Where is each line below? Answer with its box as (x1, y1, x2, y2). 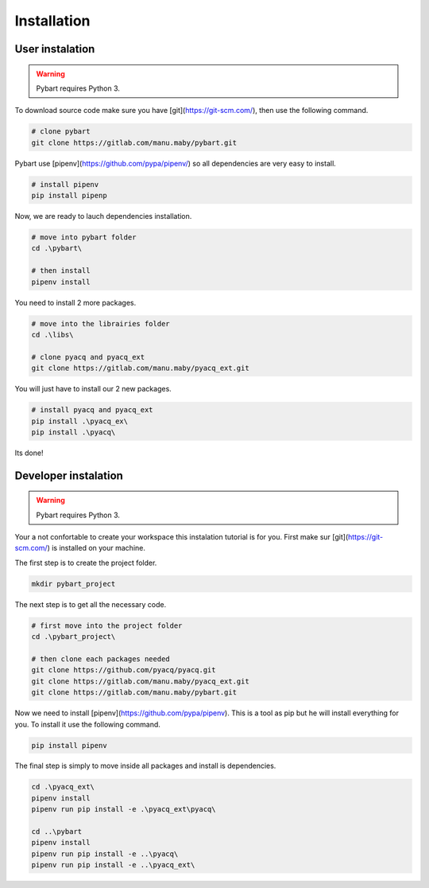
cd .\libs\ (31, 330, 74, 339)
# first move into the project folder (31, 621, 183, 630)
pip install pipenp (31, 191, 107, 201)
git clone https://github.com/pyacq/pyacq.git (31, 665, 216, 675)
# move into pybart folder (31, 233, 137, 242)
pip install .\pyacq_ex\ (31, 416, 129, 426)
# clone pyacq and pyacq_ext (31, 352, 145, 361)
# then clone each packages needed (31, 654, 170, 664)
